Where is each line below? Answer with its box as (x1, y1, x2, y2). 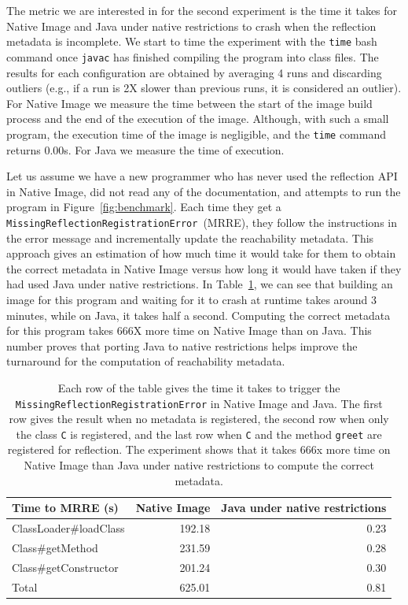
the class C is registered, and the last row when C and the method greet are (16, 425, 382, 442)
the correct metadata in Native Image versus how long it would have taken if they (6, 260, 402, 277)
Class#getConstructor (12, 559, 119, 575)
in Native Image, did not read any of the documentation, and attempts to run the (6, 183, 401, 199)
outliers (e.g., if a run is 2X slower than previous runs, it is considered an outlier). (6, 80, 402, 96)
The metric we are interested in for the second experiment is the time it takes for (6, 2, 398, 18)
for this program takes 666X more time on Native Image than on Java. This (6, 322, 372, 339)
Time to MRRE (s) (12, 499, 119, 516)
